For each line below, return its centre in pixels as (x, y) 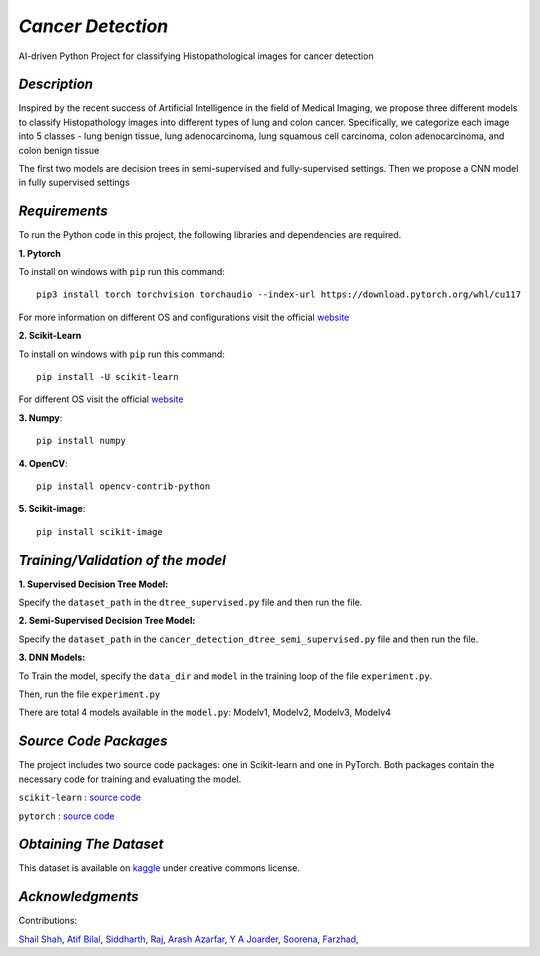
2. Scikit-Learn (50, 336)
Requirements (63, 211)
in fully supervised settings (74, 182)
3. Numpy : (40, 417)
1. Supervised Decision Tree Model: (93, 584)
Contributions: (48, 921)
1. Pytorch (40, 253)
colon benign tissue (59, 150)
